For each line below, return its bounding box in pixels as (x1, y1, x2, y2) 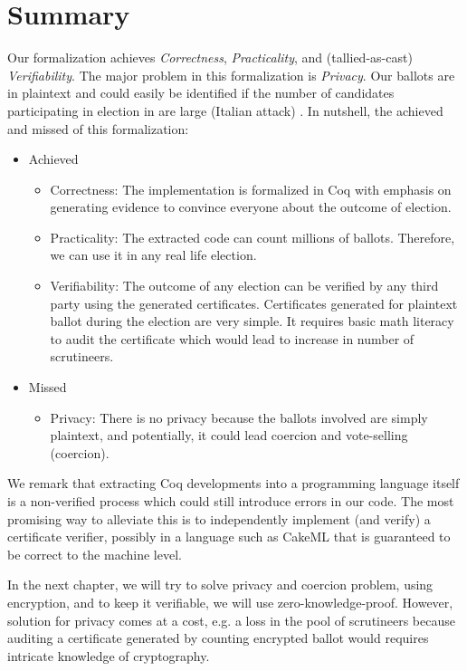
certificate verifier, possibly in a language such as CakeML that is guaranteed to (7, 527, 451, 546)
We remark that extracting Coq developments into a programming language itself (7, 474, 460, 493)
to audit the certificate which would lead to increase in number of (50, 329, 415, 348)
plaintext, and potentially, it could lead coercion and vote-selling (50, 426, 408, 445)
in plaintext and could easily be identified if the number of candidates (7, 83, 395, 102)
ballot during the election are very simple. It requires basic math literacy (50, 312, 454, 331)
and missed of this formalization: (7, 119, 189, 138)
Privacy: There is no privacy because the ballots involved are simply (50, 407, 428, 427)
